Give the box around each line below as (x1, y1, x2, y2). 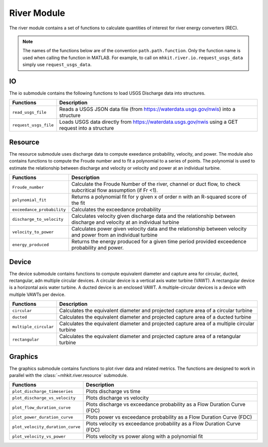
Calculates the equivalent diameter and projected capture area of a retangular (59, 333, 241, 340)
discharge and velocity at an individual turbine (71, 219, 180, 226)
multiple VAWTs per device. (9, 291, 66, 297)
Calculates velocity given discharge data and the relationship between (71, 213, 236, 220)
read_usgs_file (12, 109, 47, 115)
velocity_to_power (12, 229, 54, 235)
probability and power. (71, 244, 124, 251)
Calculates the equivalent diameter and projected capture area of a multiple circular (59, 320, 255, 327)
